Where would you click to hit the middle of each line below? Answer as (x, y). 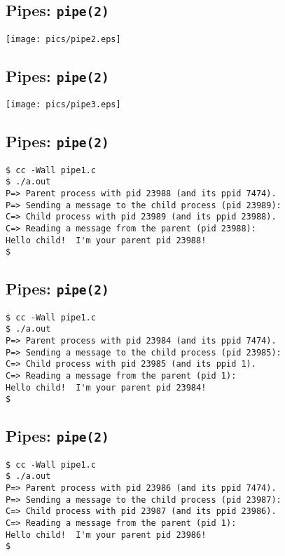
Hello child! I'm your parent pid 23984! (106, 387)
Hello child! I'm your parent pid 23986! (106, 535)
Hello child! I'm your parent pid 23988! (106, 240)
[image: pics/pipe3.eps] (63, 105)
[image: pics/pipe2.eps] (63, 39)
